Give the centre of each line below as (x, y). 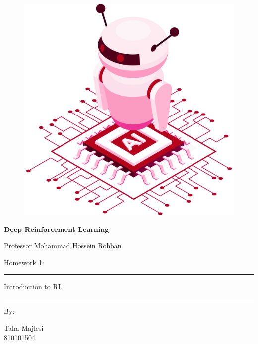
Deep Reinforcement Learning (57, 229)
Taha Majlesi (24, 327)
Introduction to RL (33, 287)
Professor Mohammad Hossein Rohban (63, 246)
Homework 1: (24, 262)
